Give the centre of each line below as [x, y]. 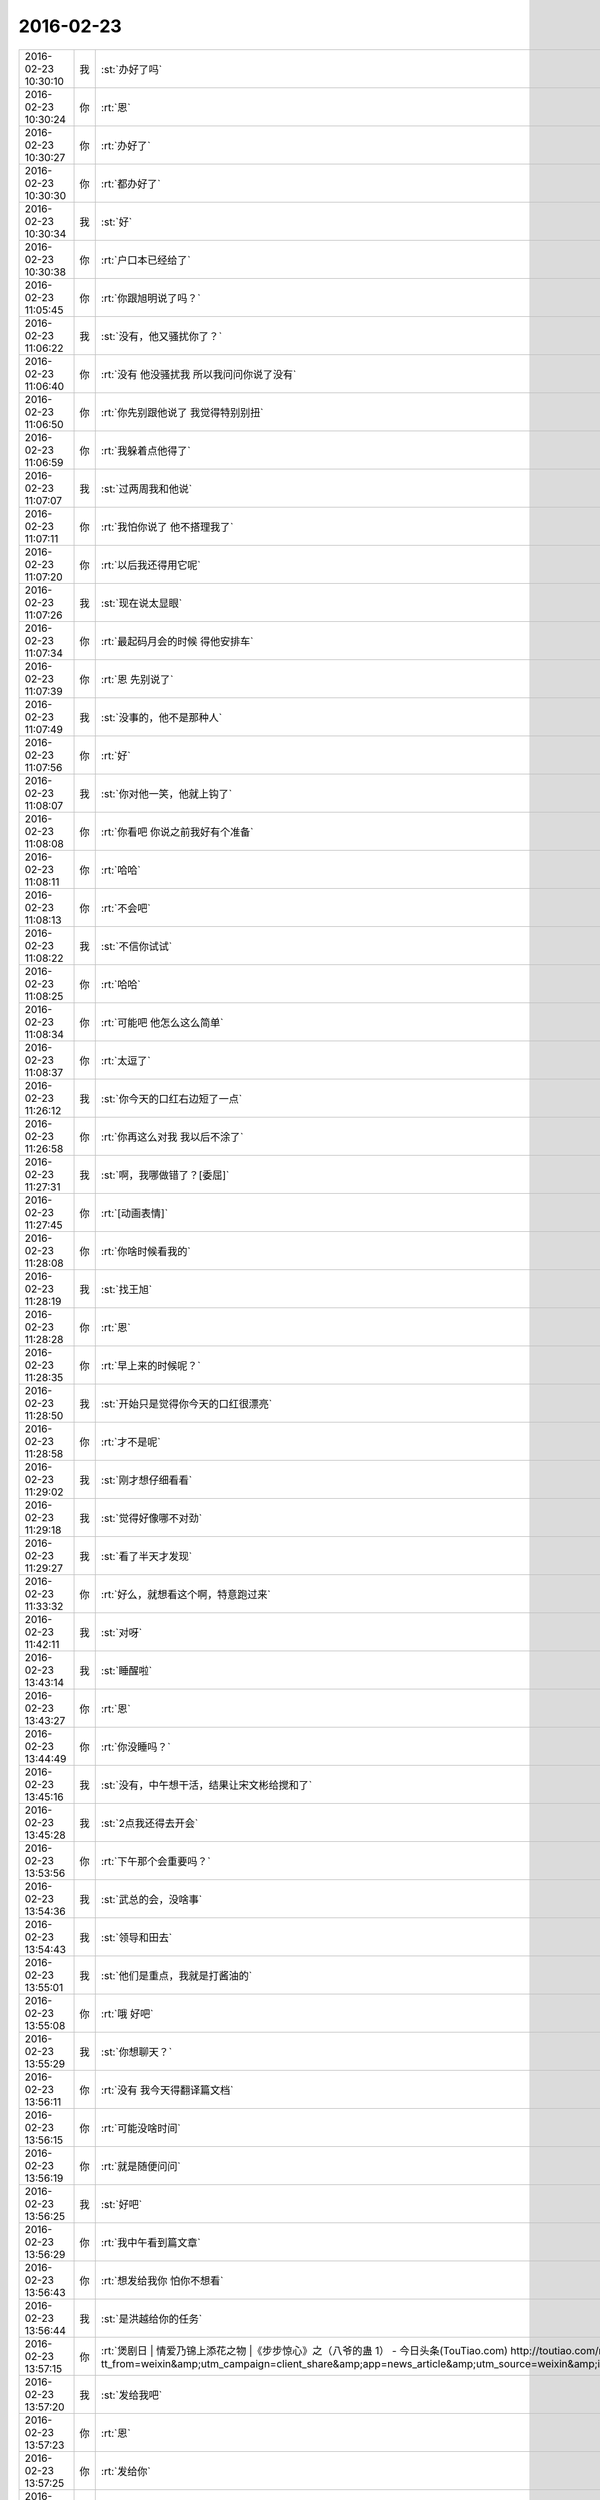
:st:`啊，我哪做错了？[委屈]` [165, 1175]
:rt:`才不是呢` [130, 1442]
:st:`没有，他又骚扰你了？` [161, 336]
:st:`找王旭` [126, 1289]
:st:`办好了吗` [131, 69]
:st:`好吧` [121, 2204]
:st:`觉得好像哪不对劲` [151, 1518]
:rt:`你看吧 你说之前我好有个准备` [177, 832]
